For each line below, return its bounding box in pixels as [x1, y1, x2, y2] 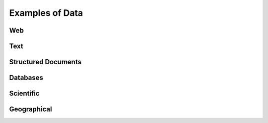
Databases [9, 74, 44, 82]
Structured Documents [9, 58, 82, 66]
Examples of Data [9, 7, 83, 18]
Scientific [9, 89, 40, 98]
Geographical [9, 105, 52, 114]
